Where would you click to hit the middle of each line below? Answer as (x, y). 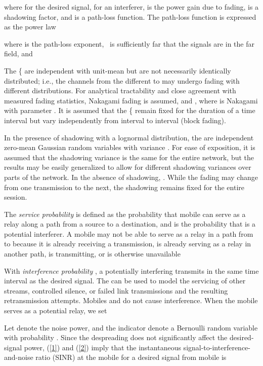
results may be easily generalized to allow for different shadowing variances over (128, 167)
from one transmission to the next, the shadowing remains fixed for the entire (124, 187)
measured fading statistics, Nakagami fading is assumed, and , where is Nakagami (131, 100)
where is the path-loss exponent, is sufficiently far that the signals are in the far (129, 43)
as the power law (30, 27)
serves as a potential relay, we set (56, 310)
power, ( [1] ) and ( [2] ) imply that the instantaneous (102, 347)
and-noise (19, 357)
